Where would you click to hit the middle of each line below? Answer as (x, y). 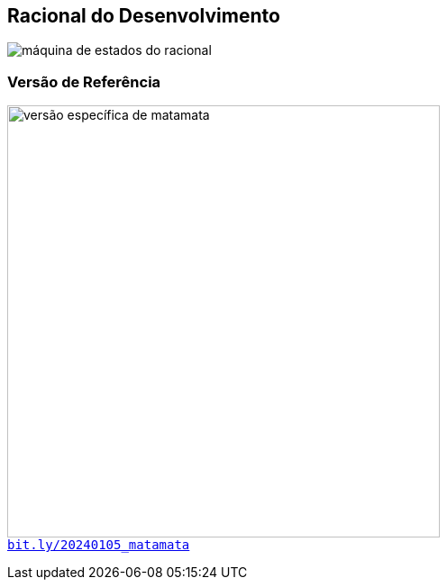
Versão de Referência (84, 81)
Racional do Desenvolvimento (144, 16)
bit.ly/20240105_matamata (99, 545)
